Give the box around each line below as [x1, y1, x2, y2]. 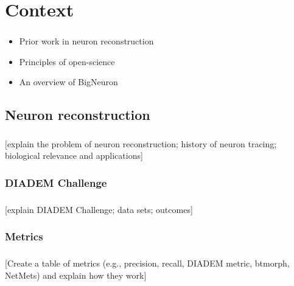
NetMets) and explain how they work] [5, 268, 147, 281]
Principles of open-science [19, 55, 115, 68]
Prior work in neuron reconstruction [19, 35, 154, 47]
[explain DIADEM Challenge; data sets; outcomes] [5, 203, 193, 215]
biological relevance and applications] [5, 149, 143, 162]
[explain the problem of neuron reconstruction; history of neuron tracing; [5, 137, 277, 150]
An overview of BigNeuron [19, 75, 118, 88]
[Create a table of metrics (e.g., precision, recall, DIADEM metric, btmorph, [5, 257, 290, 270]
